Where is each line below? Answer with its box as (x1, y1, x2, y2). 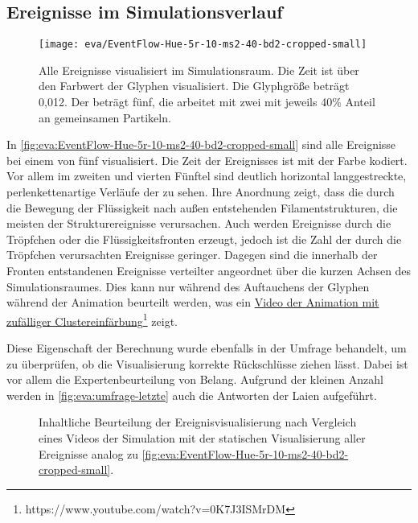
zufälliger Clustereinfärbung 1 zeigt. (6, 310, 178, 329)
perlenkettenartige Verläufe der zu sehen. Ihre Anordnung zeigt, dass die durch (6, 183, 395, 200)
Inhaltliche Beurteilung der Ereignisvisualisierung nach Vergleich (39, 414, 357, 430)
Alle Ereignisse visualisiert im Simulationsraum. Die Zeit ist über (39, 61, 359, 78)
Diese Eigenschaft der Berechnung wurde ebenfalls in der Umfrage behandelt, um (6, 340, 407, 356)
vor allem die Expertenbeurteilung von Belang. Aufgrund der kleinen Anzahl (6, 371, 383, 388)
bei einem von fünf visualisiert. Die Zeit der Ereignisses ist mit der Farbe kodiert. (6, 151, 408, 168)
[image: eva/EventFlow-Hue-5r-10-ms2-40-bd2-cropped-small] (39, 39, 367, 51)
